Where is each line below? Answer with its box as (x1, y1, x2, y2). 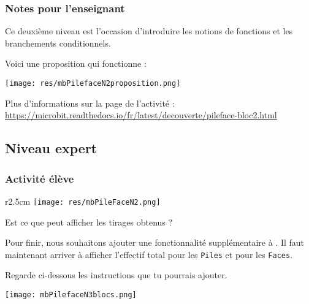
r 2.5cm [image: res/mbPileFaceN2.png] (5, 194, 161, 207)
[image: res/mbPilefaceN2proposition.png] (5, 79, 181, 88)
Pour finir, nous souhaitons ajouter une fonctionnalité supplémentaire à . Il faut (5, 236, 305, 249)
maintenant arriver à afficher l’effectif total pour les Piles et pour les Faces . (5, 248, 293, 260)
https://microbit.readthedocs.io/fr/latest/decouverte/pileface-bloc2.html (5, 108, 277, 121)
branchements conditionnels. (5, 36, 111, 49)
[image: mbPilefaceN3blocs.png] (5, 290, 137, 299)
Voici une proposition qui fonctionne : (5, 57, 147, 70)
